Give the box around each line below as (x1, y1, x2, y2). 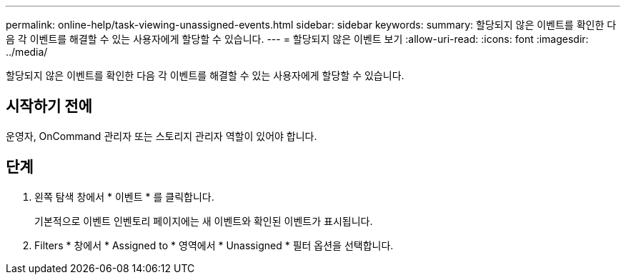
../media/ (6, 46, 48, 58)
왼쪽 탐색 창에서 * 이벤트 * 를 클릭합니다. (34, 190, 214, 203)
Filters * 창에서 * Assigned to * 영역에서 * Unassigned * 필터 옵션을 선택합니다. (34, 239, 394, 251)
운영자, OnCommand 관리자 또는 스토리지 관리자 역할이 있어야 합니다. (6, 129, 317, 142)
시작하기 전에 (6, 97, 92, 116)
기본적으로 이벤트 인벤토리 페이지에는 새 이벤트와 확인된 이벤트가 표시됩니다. (34, 214, 373, 227)
